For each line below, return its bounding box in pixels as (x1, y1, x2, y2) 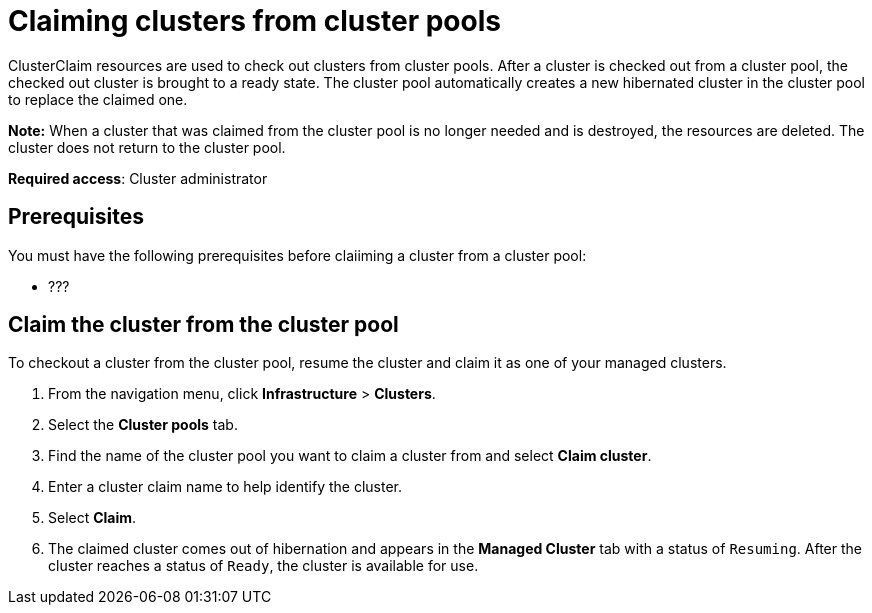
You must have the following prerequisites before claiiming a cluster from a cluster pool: (8, 246, 587, 264)
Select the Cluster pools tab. (48, 416, 238, 434)
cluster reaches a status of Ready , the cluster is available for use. (48, 557, 479, 575)
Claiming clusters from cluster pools (8, 4, 501, 38)
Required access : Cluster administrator (8, 169, 268, 187)
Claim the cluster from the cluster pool (8, 312, 399, 338)
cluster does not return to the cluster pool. (8, 138, 286, 156)
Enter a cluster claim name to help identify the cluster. (48, 478, 403, 496)
